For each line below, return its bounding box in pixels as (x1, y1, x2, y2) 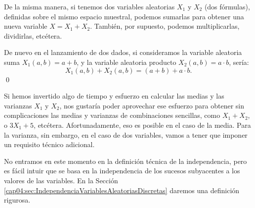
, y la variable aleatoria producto (77, 56, 176, 67)
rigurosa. (4, 195, 31, 205)
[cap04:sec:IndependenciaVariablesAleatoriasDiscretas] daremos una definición (4, 185, 240, 195)
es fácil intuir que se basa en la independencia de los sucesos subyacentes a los (4, 165, 240, 176)
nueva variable (4, 21, 47, 31)
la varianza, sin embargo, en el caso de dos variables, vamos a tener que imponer (4, 129, 248, 140)
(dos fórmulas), (204, 1, 250, 11)
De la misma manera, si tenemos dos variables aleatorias (4, 1, 175, 11)
